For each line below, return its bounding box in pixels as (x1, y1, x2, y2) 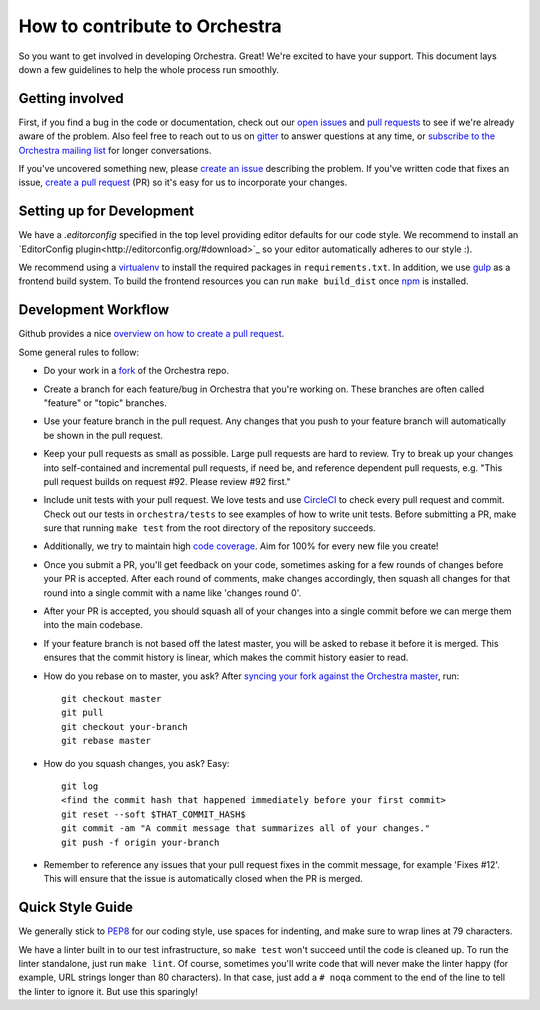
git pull (61, 707, 104, 719)
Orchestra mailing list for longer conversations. (18, 144, 212, 156)
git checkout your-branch (61, 721, 189, 732)
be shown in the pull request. (43, 429, 164, 441)
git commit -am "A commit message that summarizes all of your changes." (61, 823, 431, 834)
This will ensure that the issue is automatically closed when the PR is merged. (43, 873, 364, 885)
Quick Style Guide (18, 899, 134, 916)
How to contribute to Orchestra (18, 15, 282, 37)
